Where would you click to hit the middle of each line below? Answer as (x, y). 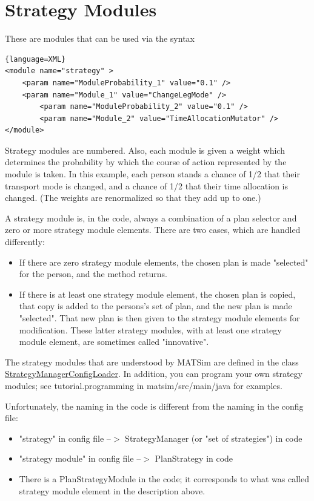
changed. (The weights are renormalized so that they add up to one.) (133, 198)
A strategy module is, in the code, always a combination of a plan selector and (151, 218)
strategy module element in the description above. (112, 490)
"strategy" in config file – (65, 438)
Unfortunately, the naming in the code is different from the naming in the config (154, 406)
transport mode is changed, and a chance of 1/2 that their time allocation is (147, 185)
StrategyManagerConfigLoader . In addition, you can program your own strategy (154, 374)
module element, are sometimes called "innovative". (114, 342)
